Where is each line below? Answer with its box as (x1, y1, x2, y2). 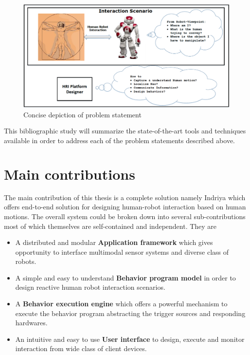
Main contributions (4, 164, 135, 184)
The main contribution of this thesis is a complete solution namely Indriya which (4, 192, 246, 202)
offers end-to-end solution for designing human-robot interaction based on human (4, 202, 246, 212)
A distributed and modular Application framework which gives (15, 237, 213, 247)
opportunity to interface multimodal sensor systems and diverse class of (15, 246, 229, 257)
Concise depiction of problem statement (23, 109, 142, 119)
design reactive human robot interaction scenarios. (15, 282, 165, 292)
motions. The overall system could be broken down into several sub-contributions (4, 211, 246, 221)
